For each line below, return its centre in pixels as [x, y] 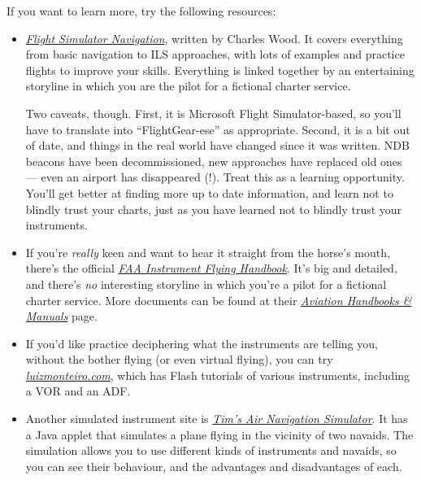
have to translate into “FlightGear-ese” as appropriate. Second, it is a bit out [218, 129]
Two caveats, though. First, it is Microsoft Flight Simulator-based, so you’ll [213, 113]
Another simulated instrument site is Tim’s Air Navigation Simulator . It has [217, 419]
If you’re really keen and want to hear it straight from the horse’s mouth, [208, 252]
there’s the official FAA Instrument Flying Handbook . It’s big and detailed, [211, 268]
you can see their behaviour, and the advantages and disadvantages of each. [214, 466]
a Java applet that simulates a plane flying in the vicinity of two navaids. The [219, 434]
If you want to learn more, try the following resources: [141, 11]
